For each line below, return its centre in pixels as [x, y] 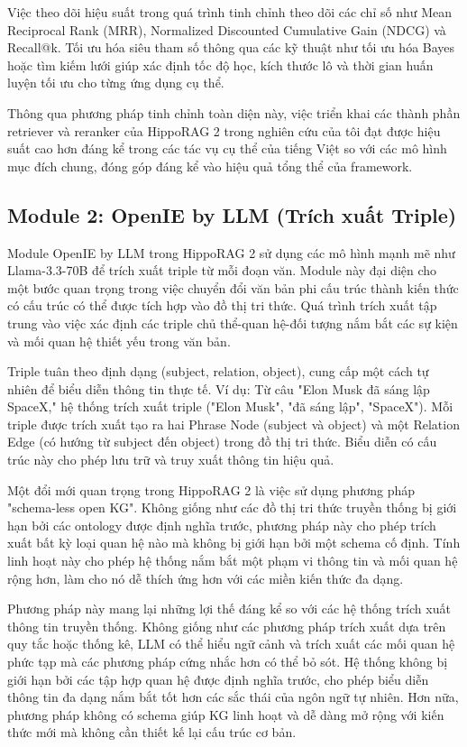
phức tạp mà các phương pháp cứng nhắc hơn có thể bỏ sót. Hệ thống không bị [228, 662]
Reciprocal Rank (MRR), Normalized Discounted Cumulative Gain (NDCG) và [227, 29]
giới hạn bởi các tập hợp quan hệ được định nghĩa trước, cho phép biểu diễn [218, 679]
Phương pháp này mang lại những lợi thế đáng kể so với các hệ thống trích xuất [229, 609]
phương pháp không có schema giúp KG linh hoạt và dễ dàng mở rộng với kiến [226, 714]
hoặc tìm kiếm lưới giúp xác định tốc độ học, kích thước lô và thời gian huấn [220, 65]
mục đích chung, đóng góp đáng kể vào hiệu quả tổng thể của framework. [210, 166]
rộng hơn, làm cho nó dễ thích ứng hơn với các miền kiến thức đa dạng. [206, 578]
